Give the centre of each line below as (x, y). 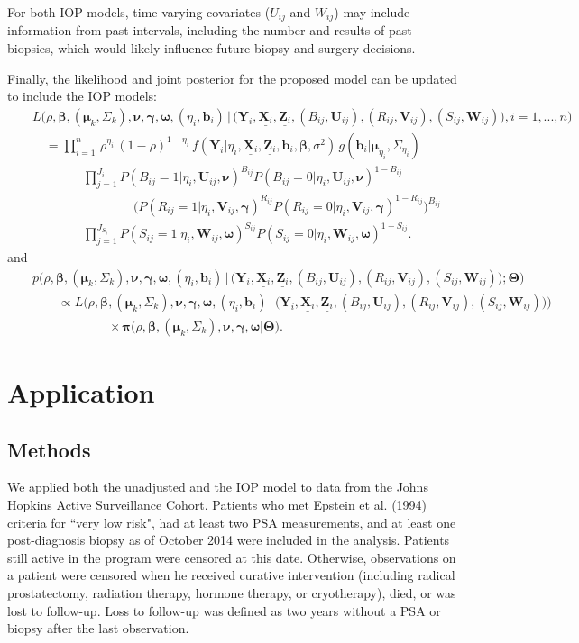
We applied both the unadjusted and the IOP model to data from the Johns (218, 487)
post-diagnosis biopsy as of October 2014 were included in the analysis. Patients (229, 540)
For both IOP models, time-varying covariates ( (139, 12)
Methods (49, 449)
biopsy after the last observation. (98, 628)
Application (81, 391)
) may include (372, 12)
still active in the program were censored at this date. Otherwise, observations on (232, 557)
